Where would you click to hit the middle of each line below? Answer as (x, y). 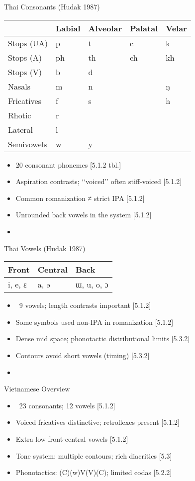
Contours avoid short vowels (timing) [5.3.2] (83, 355)
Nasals (19, 86)
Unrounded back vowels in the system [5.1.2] (84, 215)
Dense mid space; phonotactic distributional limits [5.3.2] (103, 338)
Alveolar (105, 28)
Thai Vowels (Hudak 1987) (45, 248)
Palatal (144, 28)
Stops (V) (25, 72)
